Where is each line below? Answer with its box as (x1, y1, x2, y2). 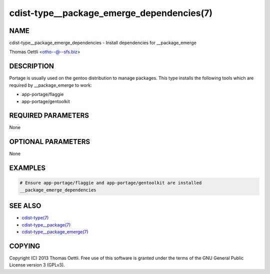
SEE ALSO (9, 201, 41, 210)
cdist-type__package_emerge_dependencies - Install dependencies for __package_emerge (9, 40, 197, 46)
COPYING (9, 241, 40, 250)
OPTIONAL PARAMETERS (9, 137, 90, 146)
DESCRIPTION (9, 62, 54, 70)
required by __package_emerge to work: (9, 82, 92, 88)
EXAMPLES (9, 164, 46, 172)
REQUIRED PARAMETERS (9, 111, 89, 120)
